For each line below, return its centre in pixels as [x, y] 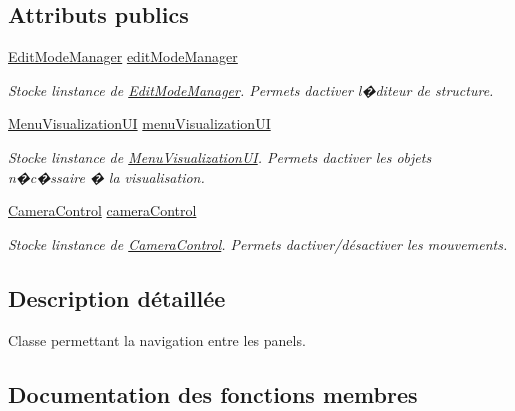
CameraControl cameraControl [102, 210]
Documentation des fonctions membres [213, 393]
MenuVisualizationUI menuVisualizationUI [139, 123]
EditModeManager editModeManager [123, 56]
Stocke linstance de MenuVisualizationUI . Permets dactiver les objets [220, 156]
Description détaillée [117, 297]
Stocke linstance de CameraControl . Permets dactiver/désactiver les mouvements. [258, 243]
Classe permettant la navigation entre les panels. [157, 339]
